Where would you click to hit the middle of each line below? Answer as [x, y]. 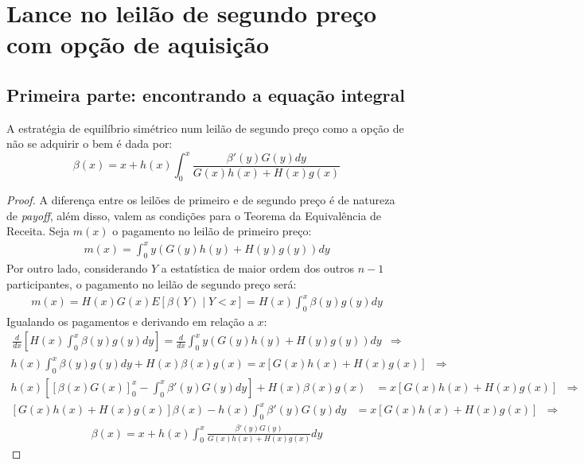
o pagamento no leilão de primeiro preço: [212, 231]
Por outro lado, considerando [77, 268]
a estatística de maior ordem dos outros [258, 268]
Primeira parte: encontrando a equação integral [206, 94]
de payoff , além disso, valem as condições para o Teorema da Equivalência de [194, 215]
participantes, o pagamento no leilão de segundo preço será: [152, 283]
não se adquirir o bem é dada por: [90, 143]
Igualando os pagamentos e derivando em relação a [130, 321]
